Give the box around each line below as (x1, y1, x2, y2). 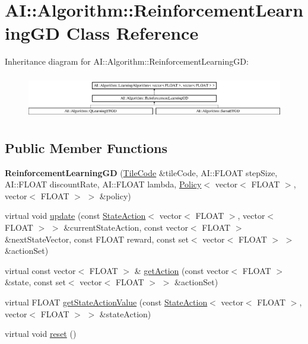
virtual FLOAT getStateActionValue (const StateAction (5, 296, 208, 308)
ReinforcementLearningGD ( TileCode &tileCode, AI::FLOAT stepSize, (5, 166, 278, 179)
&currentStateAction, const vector (63, 221, 188, 234)
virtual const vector (5, 264, 76, 276)
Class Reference (66, 21, 199, 45)
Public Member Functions (5, 138, 167, 157)
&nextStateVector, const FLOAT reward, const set (5, 232, 189, 245)
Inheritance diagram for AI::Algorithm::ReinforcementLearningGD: (5, 55, 249, 68)
